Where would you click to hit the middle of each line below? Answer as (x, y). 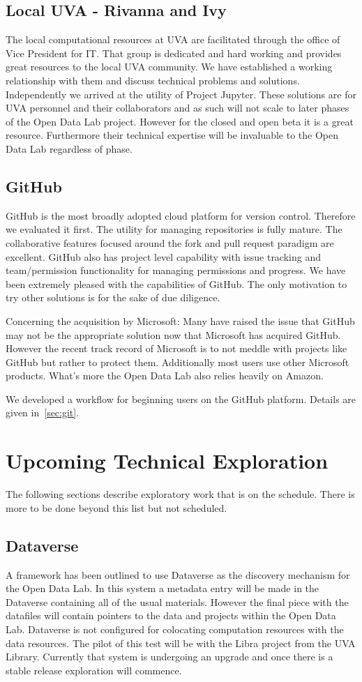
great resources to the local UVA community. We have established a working (169, 67)
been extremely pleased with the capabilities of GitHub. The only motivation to (176, 283)
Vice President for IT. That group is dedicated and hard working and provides (174, 53)
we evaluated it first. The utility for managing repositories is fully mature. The (174, 229)
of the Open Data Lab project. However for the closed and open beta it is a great (180, 121)
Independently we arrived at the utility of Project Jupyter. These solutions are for (181, 94)
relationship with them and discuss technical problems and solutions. (153, 80)
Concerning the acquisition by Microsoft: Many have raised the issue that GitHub (180, 320)
